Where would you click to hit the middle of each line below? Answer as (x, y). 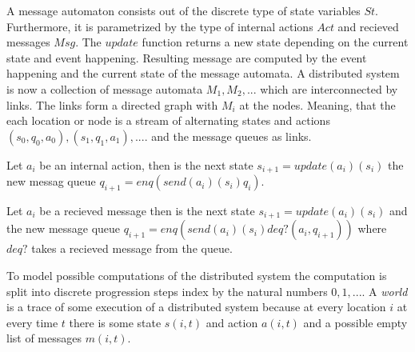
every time (32, 322)
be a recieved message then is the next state (147, 210)
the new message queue (64, 228)
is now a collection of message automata (105, 88)
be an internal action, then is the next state (146, 164)
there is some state (115, 322)
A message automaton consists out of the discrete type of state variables (184, 10)
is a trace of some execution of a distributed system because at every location (196, 307)
